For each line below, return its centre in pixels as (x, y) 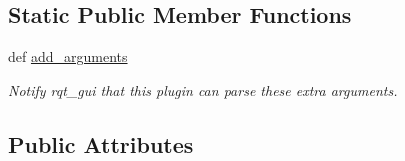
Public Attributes (101, 143)
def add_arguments (68, 56)
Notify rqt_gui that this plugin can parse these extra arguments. (203, 89)
